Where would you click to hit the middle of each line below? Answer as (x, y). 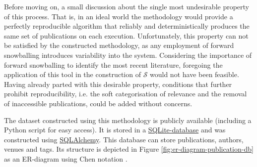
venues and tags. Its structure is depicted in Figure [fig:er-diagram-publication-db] (129, 149)
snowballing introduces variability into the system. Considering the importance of (128, 55)
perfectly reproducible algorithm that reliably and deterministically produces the (127, 26)
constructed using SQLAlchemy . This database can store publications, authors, (124, 139)
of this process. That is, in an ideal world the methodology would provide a (119, 16)
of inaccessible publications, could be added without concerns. (98, 103)
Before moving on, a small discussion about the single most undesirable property (127, 6)
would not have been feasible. (194, 74)
